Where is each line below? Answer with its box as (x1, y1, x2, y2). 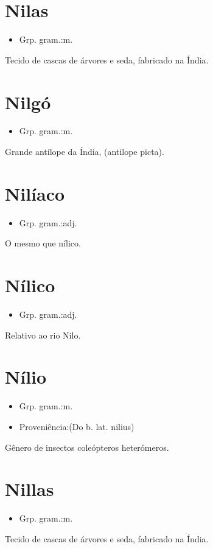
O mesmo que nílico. (5, 237, 81, 249)
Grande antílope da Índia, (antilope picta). (5, 145, 164, 158)
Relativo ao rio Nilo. (5, 328, 81, 341)
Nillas (5, 476, 54, 501)
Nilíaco (5, 181, 65, 206)
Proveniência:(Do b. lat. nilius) (19, 420, 134, 432)
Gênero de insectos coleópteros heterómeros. (5, 440, 169, 453)
